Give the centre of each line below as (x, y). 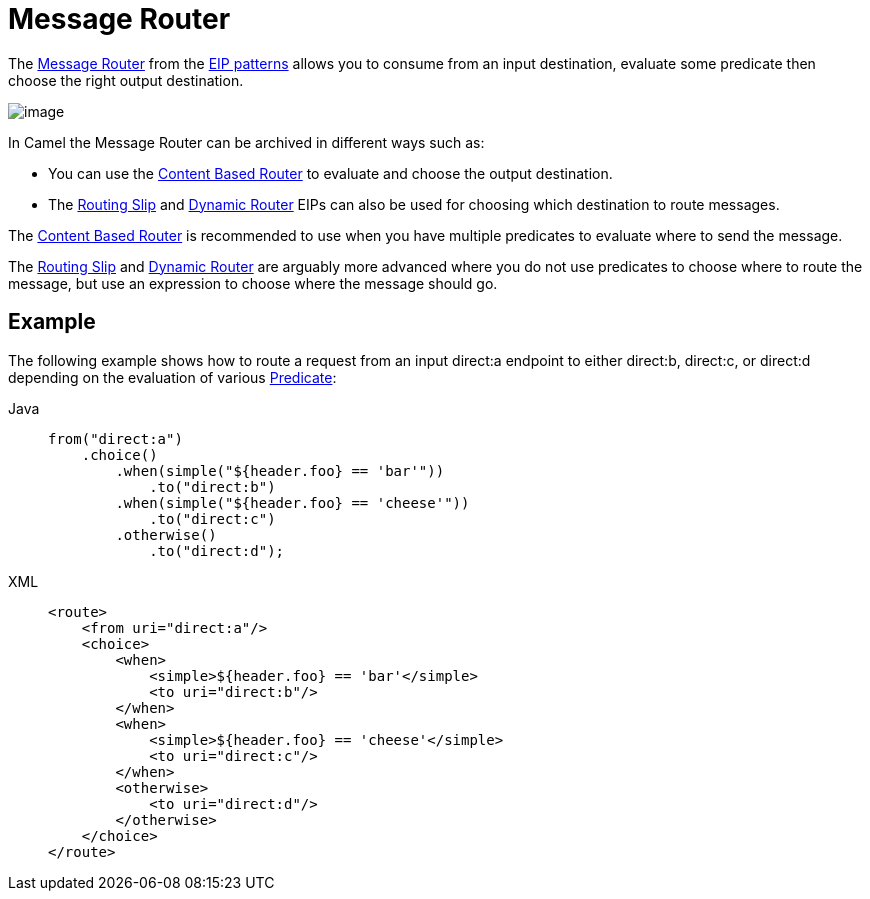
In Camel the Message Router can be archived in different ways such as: (246, 142)
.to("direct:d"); (217, 550)
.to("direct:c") (212, 518)
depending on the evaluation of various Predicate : (172, 377)
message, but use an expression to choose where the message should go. (253, 283)
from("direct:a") (115, 438)
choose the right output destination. (126, 80)
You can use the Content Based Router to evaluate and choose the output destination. (330, 173)
